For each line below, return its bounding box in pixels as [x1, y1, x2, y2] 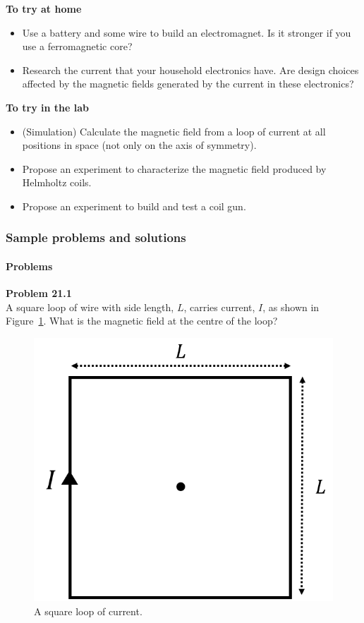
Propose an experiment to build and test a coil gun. [22, 198, 246, 213]
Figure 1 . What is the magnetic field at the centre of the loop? [6, 313, 278, 328]
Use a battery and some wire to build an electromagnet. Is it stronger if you [22, 25, 351, 40]
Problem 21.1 [6, 286, 72, 301]
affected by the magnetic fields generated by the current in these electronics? [22, 76, 354, 91]
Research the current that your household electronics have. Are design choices [22, 62, 359, 77]
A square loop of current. [34, 603, 142, 618]
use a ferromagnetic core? [22, 39, 133, 54]
